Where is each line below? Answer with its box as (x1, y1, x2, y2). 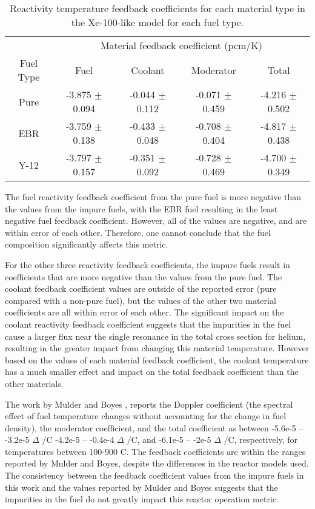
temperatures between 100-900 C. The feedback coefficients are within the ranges (5, 445, 306, 457)
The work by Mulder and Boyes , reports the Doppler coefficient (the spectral (5, 397, 293, 410)
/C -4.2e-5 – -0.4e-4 (42, 433, 114, 446)
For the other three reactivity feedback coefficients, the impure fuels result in (5, 258, 290, 271)
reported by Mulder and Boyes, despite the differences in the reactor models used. (5, 457, 309, 470)
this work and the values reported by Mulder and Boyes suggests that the (5, 480, 278, 493)
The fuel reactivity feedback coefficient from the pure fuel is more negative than (5, 190, 302, 203)
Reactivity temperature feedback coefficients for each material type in (10, 1, 305, 15)
